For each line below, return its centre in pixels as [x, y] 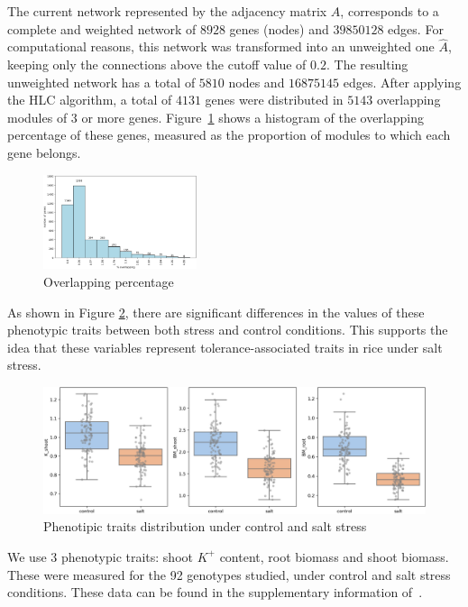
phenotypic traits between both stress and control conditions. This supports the [228, 330]
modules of [37, 117]
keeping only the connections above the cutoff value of [157, 64]
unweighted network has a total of [101, 82]
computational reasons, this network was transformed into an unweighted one [221, 46]
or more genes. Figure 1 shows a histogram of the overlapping [252, 117]
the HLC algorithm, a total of [90, 100]
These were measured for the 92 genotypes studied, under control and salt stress [229, 574]
